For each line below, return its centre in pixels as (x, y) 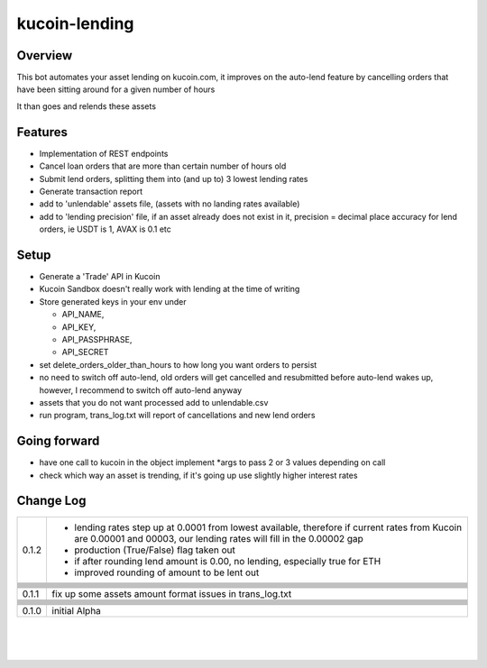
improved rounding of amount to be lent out (167, 572)
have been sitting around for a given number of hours (116, 89)
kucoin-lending (75, 23)
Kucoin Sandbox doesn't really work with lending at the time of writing (170, 289)
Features (42, 132)
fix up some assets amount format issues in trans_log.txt (172, 593)
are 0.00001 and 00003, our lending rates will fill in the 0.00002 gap (219, 538)
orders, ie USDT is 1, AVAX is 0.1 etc (105, 229)
